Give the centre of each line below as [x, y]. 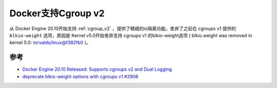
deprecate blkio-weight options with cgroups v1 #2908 [80, 76]
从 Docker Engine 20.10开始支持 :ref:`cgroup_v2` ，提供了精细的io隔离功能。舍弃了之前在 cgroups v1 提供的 [123, 28]
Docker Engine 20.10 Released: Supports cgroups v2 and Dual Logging [97, 69]
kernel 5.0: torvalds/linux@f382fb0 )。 [50, 43]
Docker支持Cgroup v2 [57, 13]
